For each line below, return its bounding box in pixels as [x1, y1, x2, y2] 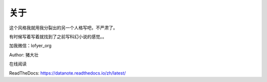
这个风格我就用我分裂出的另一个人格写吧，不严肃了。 [9, 25, 118, 31]
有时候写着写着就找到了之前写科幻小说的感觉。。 [9, 34, 107, 40]
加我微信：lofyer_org [9, 42, 52, 49]
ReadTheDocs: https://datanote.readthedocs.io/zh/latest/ [9, 70, 126, 76]
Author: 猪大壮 [9, 52, 39, 58]
